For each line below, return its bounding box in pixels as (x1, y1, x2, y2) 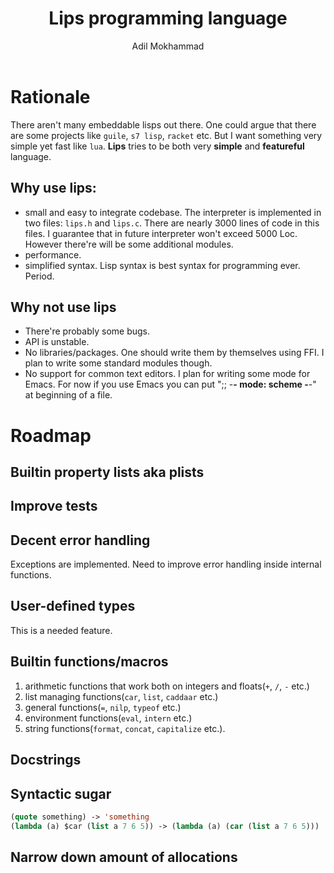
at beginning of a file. (24, 389, 113, 401)
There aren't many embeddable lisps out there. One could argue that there (10, 118, 317, 131)
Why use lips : (10, 180, 97, 197)
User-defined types (10, 598, 136, 615)
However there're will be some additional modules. (24, 238, 234, 250)
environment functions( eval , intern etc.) (24, 712, 193, 724)
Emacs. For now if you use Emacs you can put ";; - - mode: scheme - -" (24, 378, 317, 391)
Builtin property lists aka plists (10, 463, 205, 481)
